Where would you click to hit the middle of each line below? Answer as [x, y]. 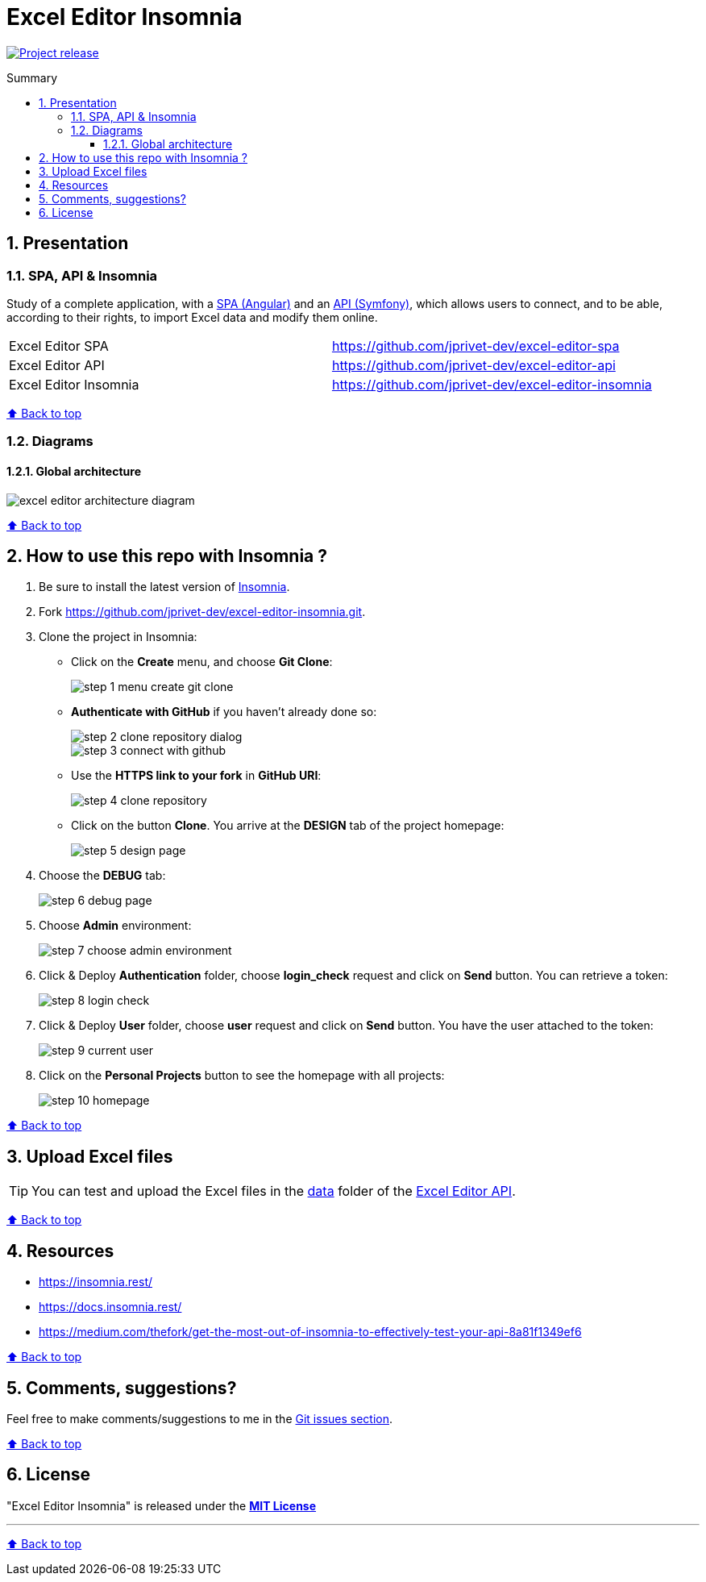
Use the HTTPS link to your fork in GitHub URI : [196, 776]
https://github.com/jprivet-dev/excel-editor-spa [476, 346]
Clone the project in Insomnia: [118, 637]
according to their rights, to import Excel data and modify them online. [192, 317]
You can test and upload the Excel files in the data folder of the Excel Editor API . [274, 1191]
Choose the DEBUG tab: [102, 876]
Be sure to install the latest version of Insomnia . [164, 587]
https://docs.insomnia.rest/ [110, 1307]
